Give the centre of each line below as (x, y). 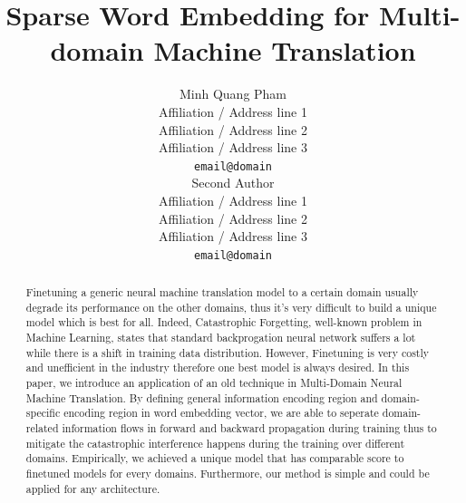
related (42, 428)
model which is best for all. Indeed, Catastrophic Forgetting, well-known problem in (224, 322)
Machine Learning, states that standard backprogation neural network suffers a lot (221, 338)
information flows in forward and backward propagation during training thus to (249, 428)
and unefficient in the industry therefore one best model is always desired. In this (218, 368)
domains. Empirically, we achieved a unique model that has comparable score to (215, 458)
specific (43, 413)
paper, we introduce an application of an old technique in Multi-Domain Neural (214, 383)
